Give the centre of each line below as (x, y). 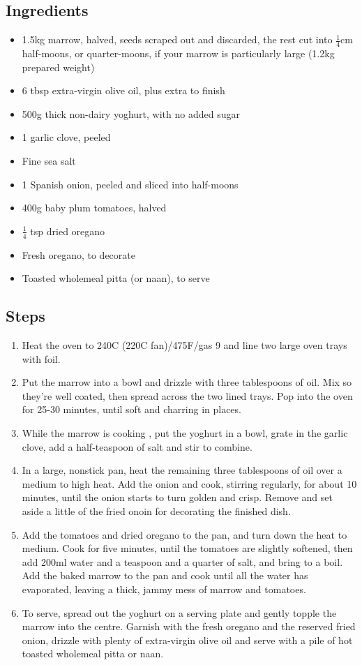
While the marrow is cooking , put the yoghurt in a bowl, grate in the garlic (185, 432)
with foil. (41, 358)
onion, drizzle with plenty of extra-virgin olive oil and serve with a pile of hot (187, 640)
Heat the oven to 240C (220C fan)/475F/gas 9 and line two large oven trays (184, 345)
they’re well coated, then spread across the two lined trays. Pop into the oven (187, 395)
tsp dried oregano (68, 231)
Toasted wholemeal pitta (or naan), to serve (116, 278)
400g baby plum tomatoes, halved (94, 208)
